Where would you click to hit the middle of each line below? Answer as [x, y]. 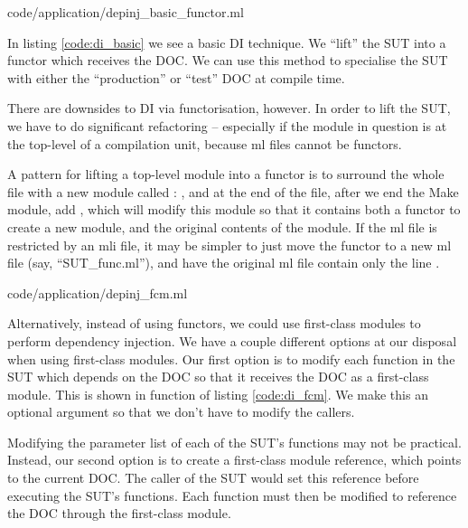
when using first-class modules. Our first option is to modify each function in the [231, 358]
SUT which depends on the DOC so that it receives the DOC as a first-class [218, 377]
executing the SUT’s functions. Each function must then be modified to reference [232, 495]
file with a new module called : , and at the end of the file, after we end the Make [233, 191]
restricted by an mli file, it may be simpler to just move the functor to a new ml [229, 245]
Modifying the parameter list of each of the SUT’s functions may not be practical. [234, 442]
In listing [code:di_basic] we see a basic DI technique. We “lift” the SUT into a [227, 42]
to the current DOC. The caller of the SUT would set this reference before [213, 478]
